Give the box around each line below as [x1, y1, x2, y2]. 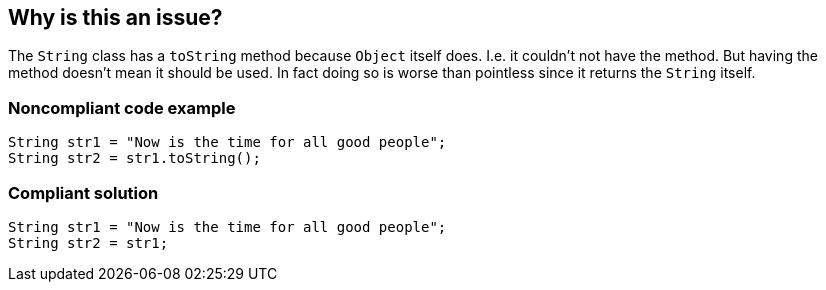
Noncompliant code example [8, 97, 236, 118]
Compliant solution [8, 182, 159, 203]
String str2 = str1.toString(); [8, 150, 261, 167]
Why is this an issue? [8, 5, 223, 30]
